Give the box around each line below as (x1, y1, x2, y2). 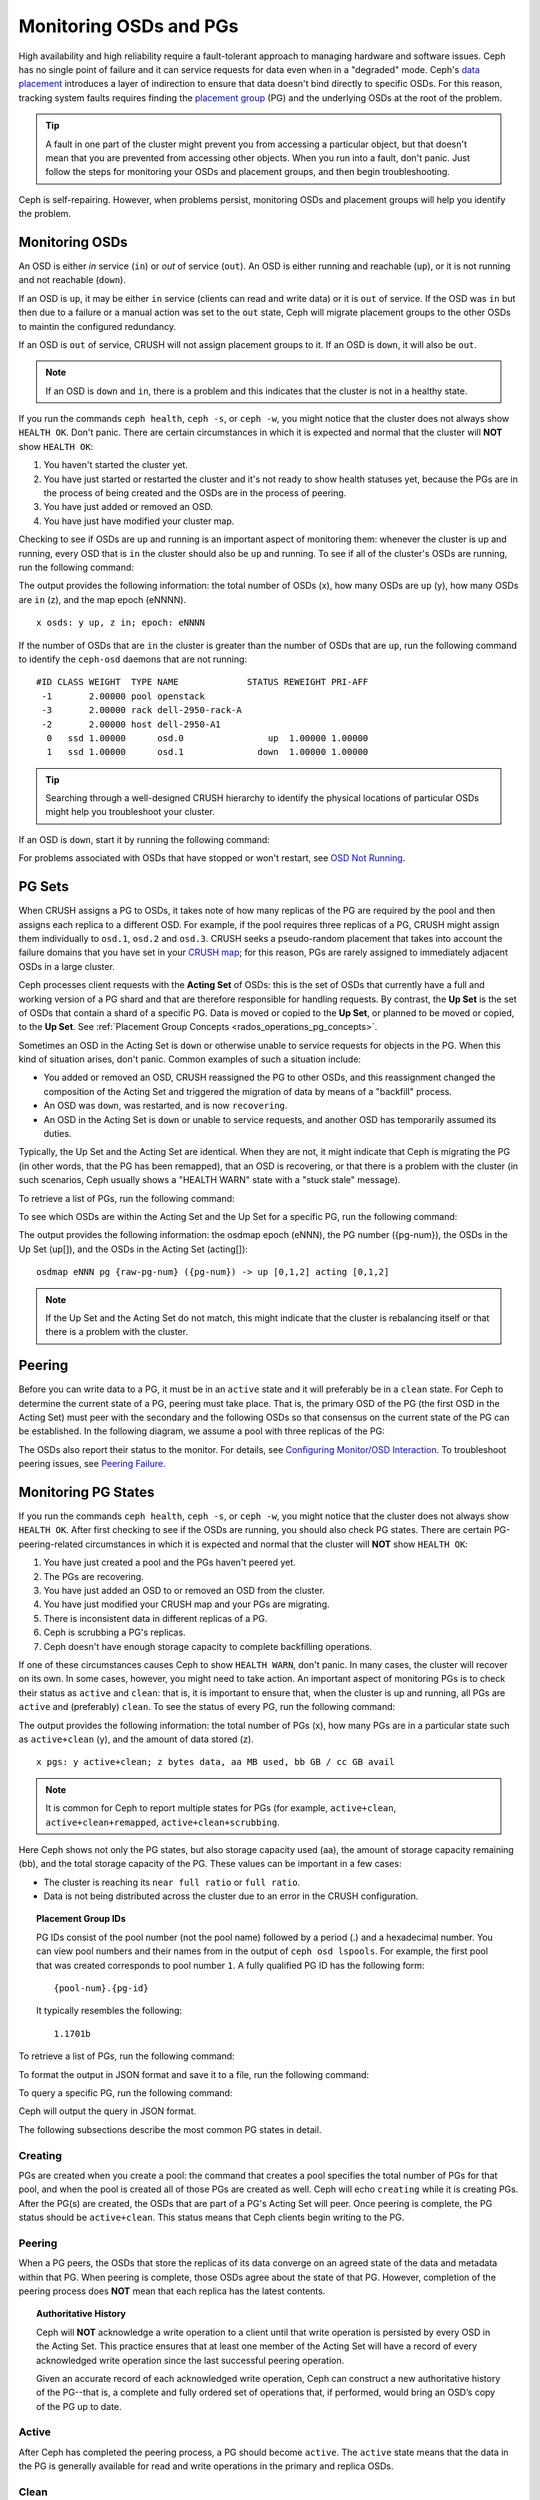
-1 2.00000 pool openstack (41, 690, 205, 702)
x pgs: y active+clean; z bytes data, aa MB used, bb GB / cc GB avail (36, 1756, 395, 1768)
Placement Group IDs (36, 1913, 127, 1925)
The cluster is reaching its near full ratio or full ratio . (43, 1876, 301, 1888)
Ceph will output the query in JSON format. (18, 2105, 197, 2117)
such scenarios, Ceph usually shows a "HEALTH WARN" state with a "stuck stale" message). (18, 1174, 401, 1186)
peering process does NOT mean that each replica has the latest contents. (18, 2285, 326, 2297)
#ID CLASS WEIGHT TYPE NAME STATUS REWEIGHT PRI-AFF (36, 676, 369, 688)
